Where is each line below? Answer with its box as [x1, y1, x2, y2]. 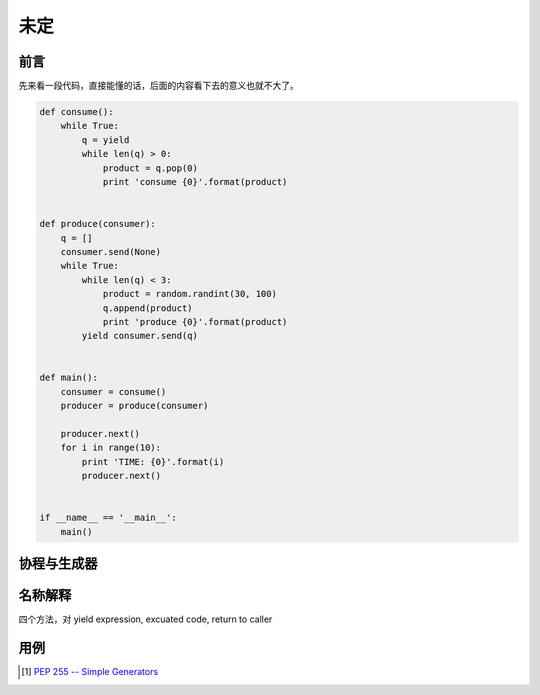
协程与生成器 [18, 555, 98, 572]
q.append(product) [102, 302, 194, 314]
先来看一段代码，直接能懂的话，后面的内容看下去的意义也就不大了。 [18, 80, 299, 92]
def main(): [39, 372, 99, 384]
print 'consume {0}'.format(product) [102, 176, 288, 187]
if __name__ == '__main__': [39, 512, 177, 524]
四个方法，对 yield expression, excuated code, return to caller [18, 613, 273, 625]
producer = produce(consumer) [60, 400, 209, 412]
